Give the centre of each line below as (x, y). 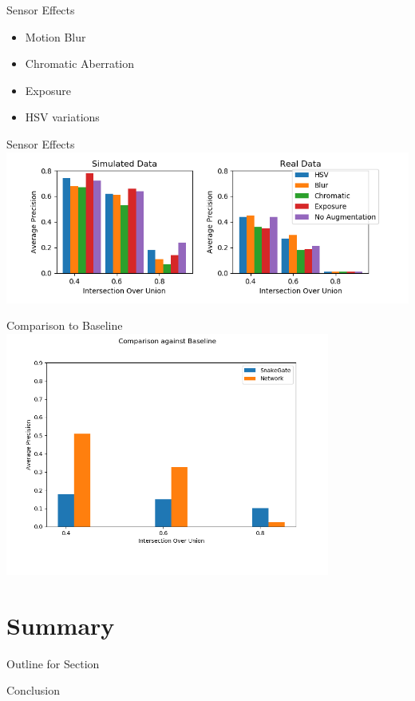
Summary (61, 625)
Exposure (48, 90)
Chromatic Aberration (80, 63)
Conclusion (33, 690)
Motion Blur (55, 36)
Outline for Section (53, 663)
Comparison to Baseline (65, 325)
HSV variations (62, 117)
